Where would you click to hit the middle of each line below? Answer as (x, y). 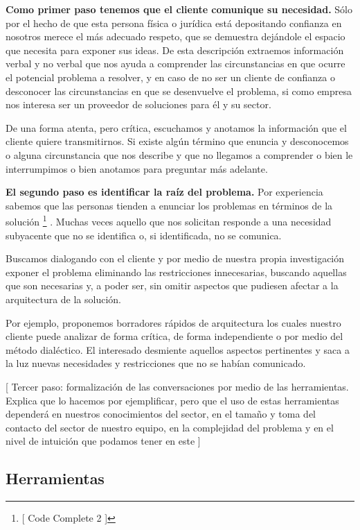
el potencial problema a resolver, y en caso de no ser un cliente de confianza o (170, 77)
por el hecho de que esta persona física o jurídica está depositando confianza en (174, 23)
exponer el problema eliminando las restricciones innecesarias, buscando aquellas (176, 272)
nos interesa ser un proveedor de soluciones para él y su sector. (138, 104)
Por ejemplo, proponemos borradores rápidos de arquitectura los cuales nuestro (173, 322)
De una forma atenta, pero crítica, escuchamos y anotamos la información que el (176, 127)
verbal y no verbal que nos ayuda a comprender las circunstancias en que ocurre (175, 63)
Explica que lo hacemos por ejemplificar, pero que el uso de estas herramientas (172, 400)
